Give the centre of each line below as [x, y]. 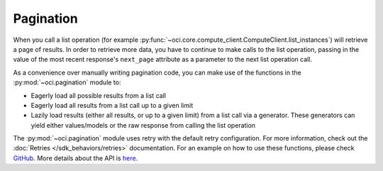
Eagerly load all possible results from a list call [99, 95]
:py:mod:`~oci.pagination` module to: [67, 82]
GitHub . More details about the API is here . [76, 158]
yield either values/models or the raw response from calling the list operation [143, 125]
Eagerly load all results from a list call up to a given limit [112, 105]
